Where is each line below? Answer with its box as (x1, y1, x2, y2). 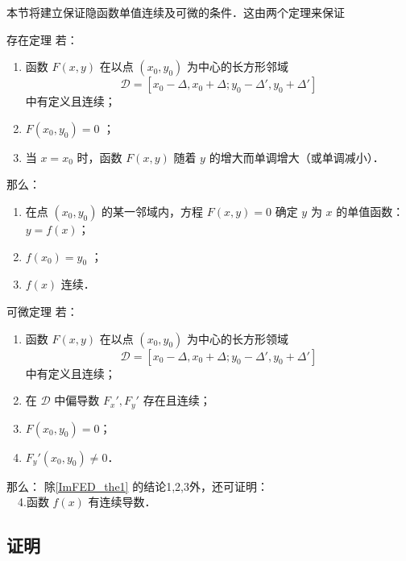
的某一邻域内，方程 (101, 202, 204, 219)
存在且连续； (143, 392, 211, 409)
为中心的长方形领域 (187, 330, 289, 347)
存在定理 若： (6, 31, 78, 48)
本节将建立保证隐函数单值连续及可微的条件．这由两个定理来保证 (6, 4, 345, 20)
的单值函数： (336, 202, 404, 219)
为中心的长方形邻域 (187, 58, 289, 75)
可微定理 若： (6, 302, 78, 319)
